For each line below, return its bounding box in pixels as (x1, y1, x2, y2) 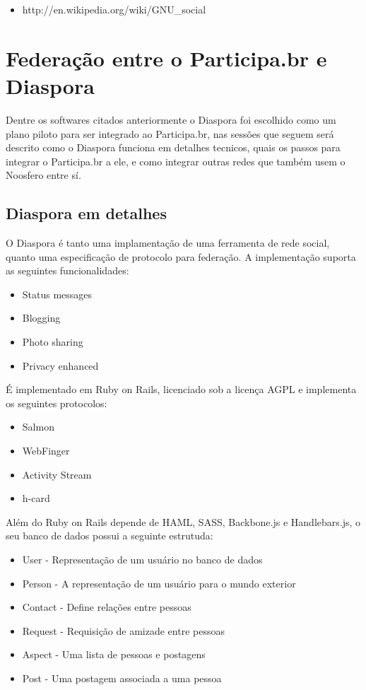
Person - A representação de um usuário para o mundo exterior (22, 575, 296, 590)
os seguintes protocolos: (6, 395, 107, 410)
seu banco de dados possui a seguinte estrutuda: (6, 528, 213, 543)
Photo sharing (22, 334, 83, 349)
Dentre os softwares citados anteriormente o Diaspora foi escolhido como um (6, 112, 336, 127)
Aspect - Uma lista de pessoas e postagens (22, 647, 206, 662)
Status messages (22, 286, 93, 301)
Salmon (22, 419, 54, 434)
